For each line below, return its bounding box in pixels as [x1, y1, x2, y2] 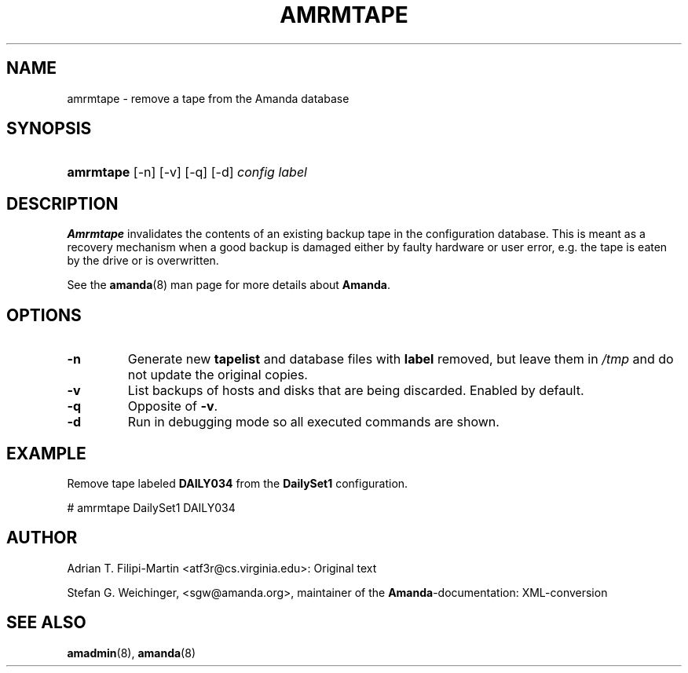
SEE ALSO [6, 613, 86, 633]
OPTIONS [6, 305, 82, 325]
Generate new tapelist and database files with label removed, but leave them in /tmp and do [127, 351, 674, 368]
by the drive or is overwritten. [67, 254, 219, 268]
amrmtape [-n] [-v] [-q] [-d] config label [67, 164, 307, 181]
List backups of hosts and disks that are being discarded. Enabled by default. [127, 382, 584, 399]
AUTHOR [6, 528, 78, 548]
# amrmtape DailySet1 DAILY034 [67, 500, 236, 514]
